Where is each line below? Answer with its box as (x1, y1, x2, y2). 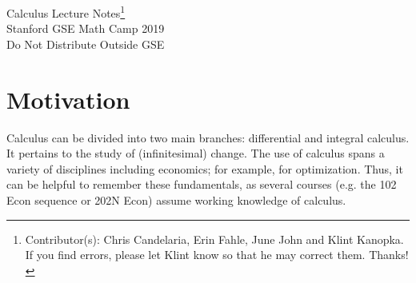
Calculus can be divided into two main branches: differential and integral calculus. (6, 129, 410, 145)
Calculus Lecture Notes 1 (6, 2, 126, 21)
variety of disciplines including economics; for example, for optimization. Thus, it (6, 160, 403, 177)
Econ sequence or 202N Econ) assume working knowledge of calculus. (6, 191, 346, 208)
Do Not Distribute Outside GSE (6, 35, 165, 52)
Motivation (6, 82, 130, 115)
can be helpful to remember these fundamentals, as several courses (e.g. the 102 (6, 176, 397, 193)
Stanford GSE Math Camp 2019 (6, 20, 165, 37)
